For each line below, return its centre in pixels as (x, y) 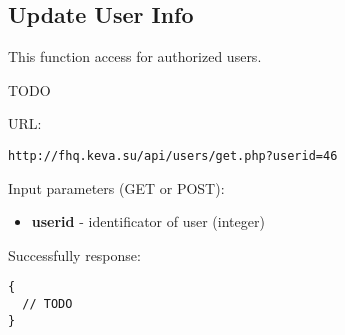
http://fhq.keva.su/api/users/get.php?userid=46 (173, 155)
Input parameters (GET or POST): (116, 187)
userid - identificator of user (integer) (148, 221)
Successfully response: (74, 254)
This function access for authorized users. (135, 56)
